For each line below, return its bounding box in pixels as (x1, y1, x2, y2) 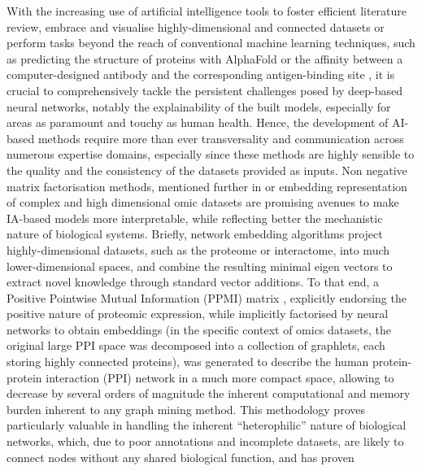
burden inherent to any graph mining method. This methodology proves (7, 400, 365, 417)
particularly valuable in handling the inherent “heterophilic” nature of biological (7, 416, 407, 434)
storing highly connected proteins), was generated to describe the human (7, 353, 369, 370)
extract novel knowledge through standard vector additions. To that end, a (7, 273, 380, 290)
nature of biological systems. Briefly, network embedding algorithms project (7, 225, 383, 242)
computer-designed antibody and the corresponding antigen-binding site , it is (7, 66, 395, 83)
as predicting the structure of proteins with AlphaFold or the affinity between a (7, 50, 403, 67)
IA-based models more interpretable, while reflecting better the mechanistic (7, 209, 383, 226)
